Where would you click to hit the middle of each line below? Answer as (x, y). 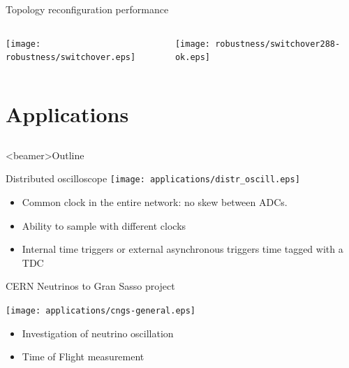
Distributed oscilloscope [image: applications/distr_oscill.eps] (153, 178)
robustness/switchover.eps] (71, 58)
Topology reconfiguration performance (87, 9)
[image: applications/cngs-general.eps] (101, 310)
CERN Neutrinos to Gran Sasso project (90, 286)
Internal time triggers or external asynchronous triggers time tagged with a (183, 249)
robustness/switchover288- (278, 44)
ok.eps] (193, 58)
